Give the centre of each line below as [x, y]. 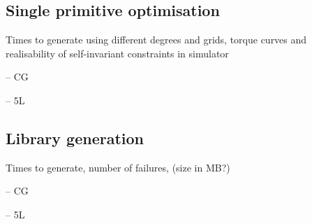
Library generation [75, 138]
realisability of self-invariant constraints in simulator [117, 53]
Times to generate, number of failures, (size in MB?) [118, 167]
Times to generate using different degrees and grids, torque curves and [156, 40]
